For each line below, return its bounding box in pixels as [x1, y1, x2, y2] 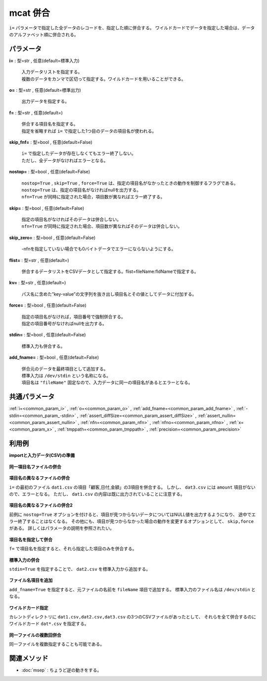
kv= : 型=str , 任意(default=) [9, 280, 66, 286]
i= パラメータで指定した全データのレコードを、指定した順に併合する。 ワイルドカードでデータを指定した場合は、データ [9, 25, 255, 31]
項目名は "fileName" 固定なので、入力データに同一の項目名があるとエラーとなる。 [21, 379, 193, 385]
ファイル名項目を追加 [9, 577, 53, 583]
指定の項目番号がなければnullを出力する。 [21, 320, 107, 326]
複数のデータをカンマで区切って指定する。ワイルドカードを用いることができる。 [21, 76, 186, 82]
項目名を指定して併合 [9, 536, 53, 543]
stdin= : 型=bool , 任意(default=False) [9, 332, 86, 338]
